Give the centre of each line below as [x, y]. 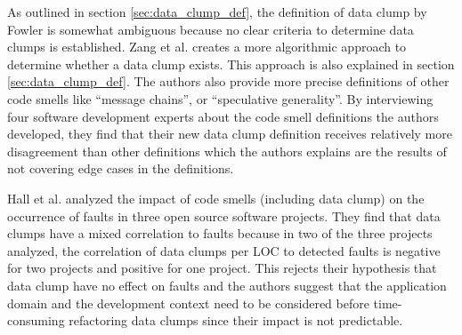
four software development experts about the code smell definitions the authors [223, 116]
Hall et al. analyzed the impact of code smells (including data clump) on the [216, 198]
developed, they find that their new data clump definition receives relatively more [230, 134]
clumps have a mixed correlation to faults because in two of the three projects [220, 233]
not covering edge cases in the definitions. [121, 168]
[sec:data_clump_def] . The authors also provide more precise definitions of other [228, 81]
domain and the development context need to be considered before [188, 303]
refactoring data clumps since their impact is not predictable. [236, 320]
